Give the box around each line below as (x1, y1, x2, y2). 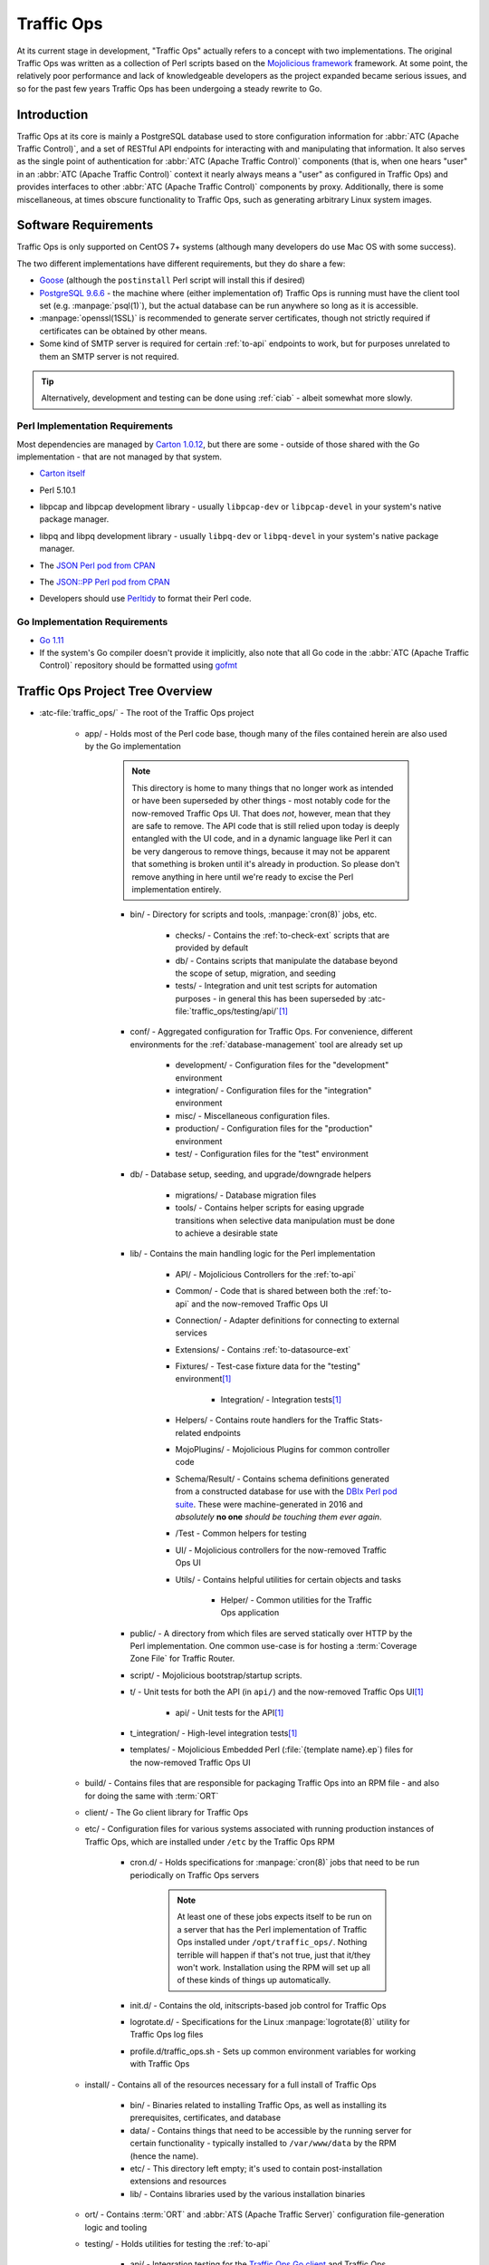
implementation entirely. (131, 883, 222, 894)
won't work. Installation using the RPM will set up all (177, 1961, 370, 1972)
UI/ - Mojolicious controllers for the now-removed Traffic (175, 1545, 387, 1556)
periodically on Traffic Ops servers (129, 1869, 260, 1880)
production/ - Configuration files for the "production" (175, 1123, 373, 1134)
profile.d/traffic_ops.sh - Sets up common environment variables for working (129, 2046, 417, 2057)
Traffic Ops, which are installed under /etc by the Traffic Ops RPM (84, 1836, 335, 1847)
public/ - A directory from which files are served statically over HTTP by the (129, 1627, 413, 1639)
